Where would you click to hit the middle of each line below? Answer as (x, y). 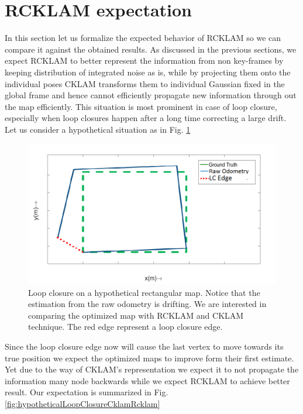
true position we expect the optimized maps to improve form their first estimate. (149, 358)
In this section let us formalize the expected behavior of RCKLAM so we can (143, 38)
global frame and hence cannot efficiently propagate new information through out (151, 95)
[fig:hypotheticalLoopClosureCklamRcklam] (82, 404)
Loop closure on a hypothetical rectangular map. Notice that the (144, 292)
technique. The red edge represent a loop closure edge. (125, 327)
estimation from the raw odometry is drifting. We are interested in (147, 304)
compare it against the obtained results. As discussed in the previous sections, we (151, 49)
